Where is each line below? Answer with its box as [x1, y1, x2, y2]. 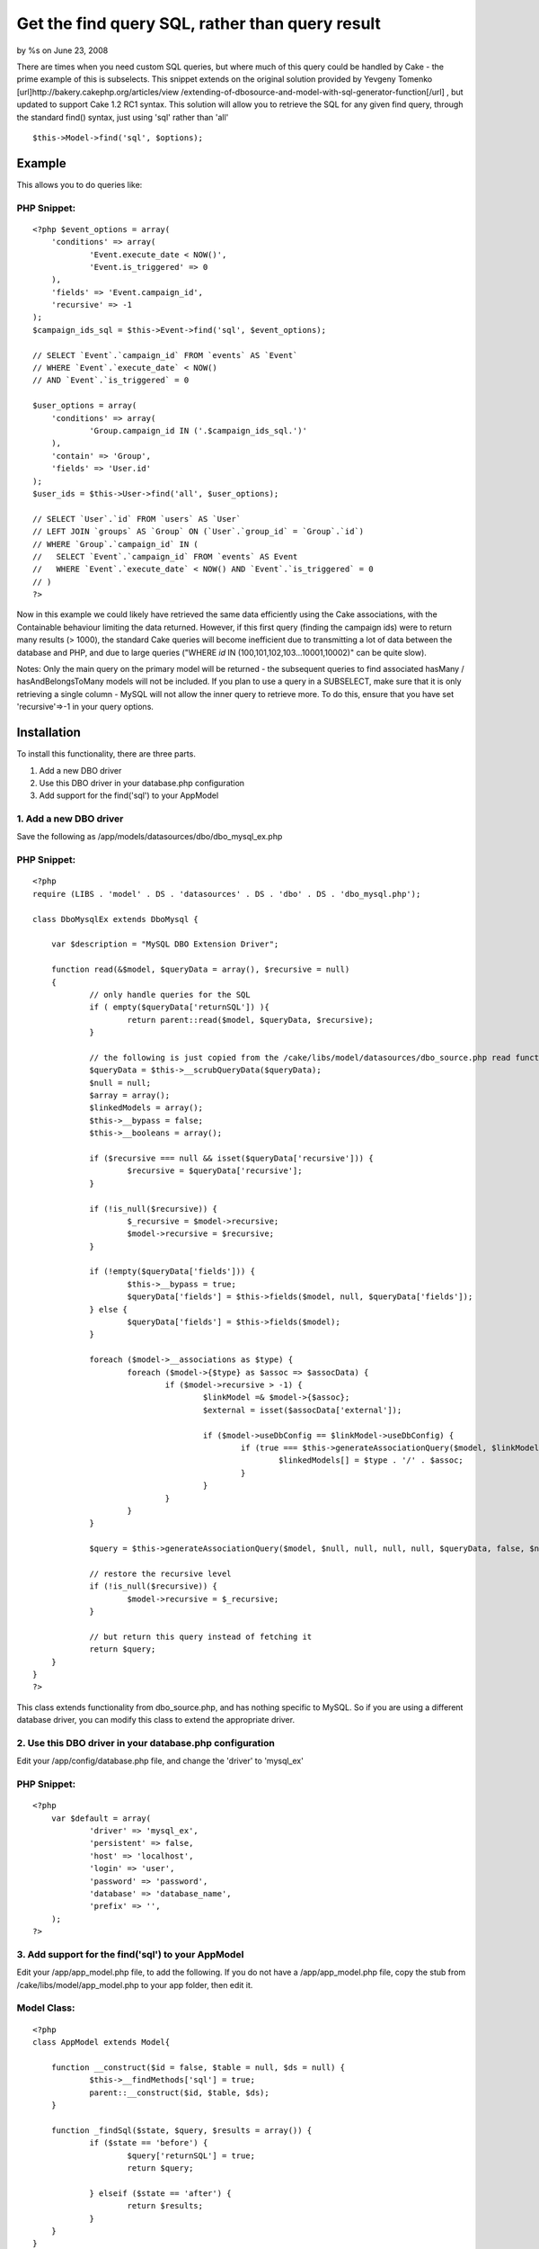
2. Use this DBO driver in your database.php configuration [16, 1736, 276, 1749]
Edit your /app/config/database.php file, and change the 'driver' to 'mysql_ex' [16, 1755, 305, 1767]
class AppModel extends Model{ [32, 2038, 171, 2047]
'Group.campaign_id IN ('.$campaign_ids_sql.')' [89, 426, 307, 435]
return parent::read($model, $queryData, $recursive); [127, 1015, 374, 1025]
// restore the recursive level [89, 1568, 233, 1579]
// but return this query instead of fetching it [89, 1631, 313, 1642]
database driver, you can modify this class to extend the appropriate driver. [16, 1715, 296, 1725]
